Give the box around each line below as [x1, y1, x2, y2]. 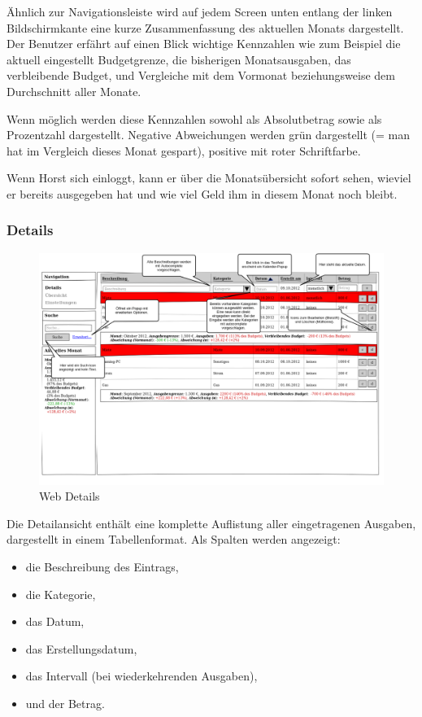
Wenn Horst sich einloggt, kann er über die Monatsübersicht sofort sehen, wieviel [7, 169, 411, 186]
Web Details [39, 487, 100, 505]
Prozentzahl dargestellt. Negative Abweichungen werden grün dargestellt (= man [7, 126, 410, 143]
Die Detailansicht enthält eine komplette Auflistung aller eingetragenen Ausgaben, [7, 514, 416, 531]
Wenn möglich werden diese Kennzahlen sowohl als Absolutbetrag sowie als [7, 110, 382, 127]
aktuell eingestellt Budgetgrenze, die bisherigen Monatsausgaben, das [7, 50, 351, 68]
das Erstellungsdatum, [25, 640, 137, 657]
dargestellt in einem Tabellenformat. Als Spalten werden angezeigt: [7, 531, 341, 548]
